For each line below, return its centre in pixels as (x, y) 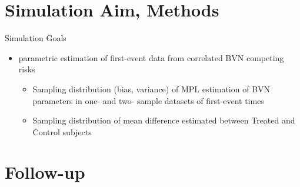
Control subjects (62, 131)
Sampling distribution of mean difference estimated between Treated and (164, 120)
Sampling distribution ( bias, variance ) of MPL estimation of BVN (151, 89)
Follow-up (45, 172)
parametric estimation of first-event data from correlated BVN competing (151, 57)
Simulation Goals (36, 38)
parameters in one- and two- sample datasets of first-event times (148, 100)
